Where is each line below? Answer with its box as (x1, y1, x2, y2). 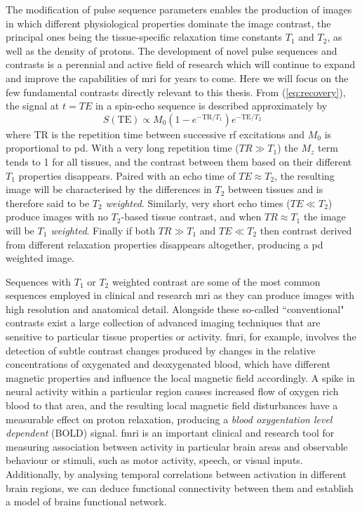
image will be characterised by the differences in (6, 182, 212, 197)
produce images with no (6, 209, 108, 224)
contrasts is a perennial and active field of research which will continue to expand (6, 57, 356, 72)
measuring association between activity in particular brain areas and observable (6, 439, 348, 453)
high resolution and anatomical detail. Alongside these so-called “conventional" (6, 301, 344, 316)
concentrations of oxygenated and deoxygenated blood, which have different (6, 357, 330, 371)
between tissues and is (228, 182, 323, 197)
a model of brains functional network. (6, 494, 167, 509)
